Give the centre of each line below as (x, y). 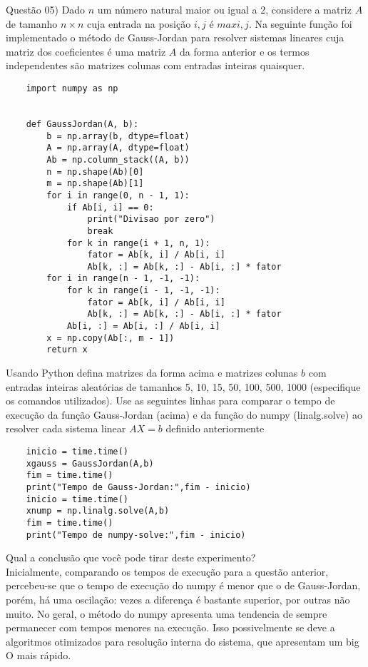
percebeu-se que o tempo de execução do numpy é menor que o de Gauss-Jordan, (183, 585)
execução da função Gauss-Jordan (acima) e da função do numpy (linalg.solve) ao (184, 414)
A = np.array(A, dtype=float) (118, 148)
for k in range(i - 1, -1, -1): (143, 291)
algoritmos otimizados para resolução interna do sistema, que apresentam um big (183, 641)
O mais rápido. (39, 655)
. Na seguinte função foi (300, 23)
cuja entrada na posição (139, 23)
